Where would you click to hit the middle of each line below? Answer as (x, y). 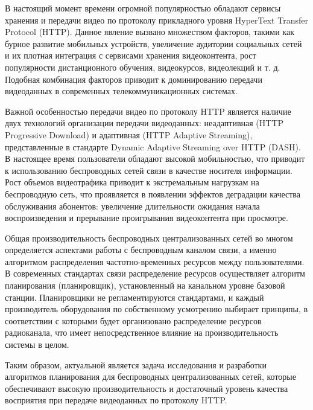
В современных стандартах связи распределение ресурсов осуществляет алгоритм (155, 273)
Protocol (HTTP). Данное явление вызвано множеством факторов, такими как (150, 32)
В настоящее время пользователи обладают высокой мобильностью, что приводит (155, 159)
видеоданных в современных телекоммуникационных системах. (121, 91)
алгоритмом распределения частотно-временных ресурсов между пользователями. (155, 261)
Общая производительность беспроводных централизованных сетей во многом (149, 238)
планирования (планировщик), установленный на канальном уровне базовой (145, 285)
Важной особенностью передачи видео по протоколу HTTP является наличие (148, 111)
